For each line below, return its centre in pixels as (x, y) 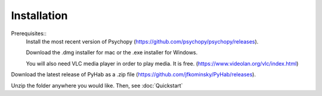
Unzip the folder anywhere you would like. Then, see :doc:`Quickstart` (97, 85)
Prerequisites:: (29, 33)
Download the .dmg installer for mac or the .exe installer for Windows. (112, 52)
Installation (39, 16)
